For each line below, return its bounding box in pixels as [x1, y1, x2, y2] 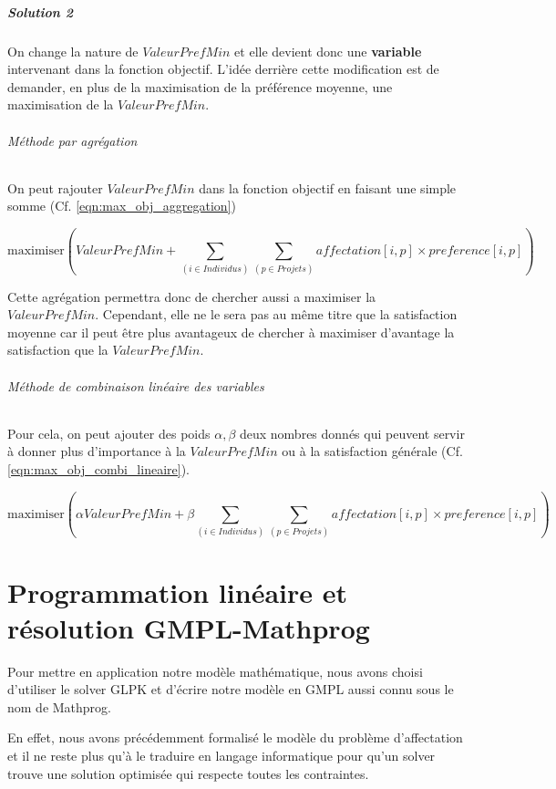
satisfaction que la [7, 340, 108, 359]
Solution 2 [7, 2, 74, 21]
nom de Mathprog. [7, 697, 112, 716]
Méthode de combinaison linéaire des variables [7, 376, 264, 395]
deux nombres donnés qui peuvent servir [239, 423, 465, 442]
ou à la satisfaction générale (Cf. [282, 441, 463, 461]
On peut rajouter [7, 178, 103, 197]
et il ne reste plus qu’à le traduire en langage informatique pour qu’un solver [7, 746, 436, 764]
